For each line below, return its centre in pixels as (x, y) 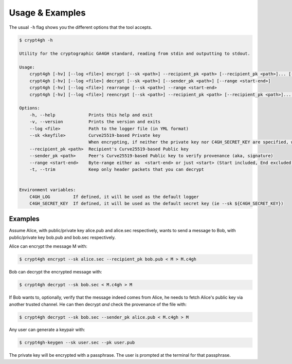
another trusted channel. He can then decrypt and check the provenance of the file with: (98, 304)
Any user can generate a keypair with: (47, 330)
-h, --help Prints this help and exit (91, 115)
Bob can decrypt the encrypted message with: (55, 272)
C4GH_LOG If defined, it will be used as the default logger (114, 197)
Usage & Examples (47, 13)
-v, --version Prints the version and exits (95, 122)
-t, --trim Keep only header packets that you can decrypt (117, 169)
